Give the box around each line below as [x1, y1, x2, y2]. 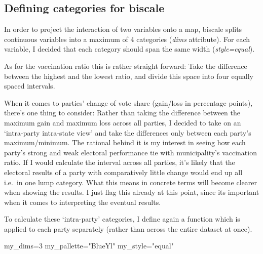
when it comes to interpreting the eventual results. [4, 196, 161, 207]
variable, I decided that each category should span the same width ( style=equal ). [4, 44, 255, 54]
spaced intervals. [4, 80, 55, 91]
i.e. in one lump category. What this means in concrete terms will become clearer [4, 177, 257, 187]
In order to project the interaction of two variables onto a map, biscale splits [4, 24, 242, 34]
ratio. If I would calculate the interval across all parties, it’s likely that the [4, 157, 235, 167]
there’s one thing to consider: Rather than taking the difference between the [4, 107, 240, 118]
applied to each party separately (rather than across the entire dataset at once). [4, 223, 252, 234]
